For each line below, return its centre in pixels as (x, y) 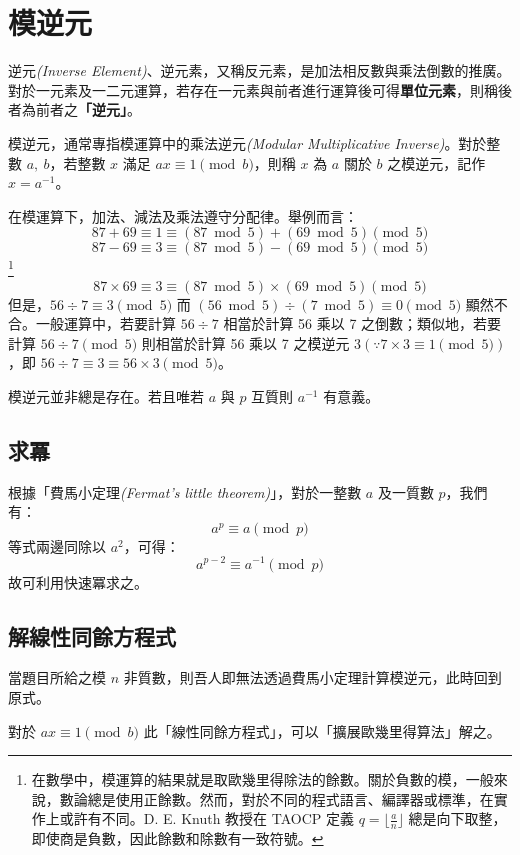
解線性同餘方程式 (92, 635)
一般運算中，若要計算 (105, 323)
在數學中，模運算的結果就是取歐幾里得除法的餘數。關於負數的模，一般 (262, 779)
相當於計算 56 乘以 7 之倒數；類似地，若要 (362, 323)
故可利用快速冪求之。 (78, 581)
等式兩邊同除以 (57, 545)
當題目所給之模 (57, 677)
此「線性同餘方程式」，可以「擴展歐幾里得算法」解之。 (322, 730)
